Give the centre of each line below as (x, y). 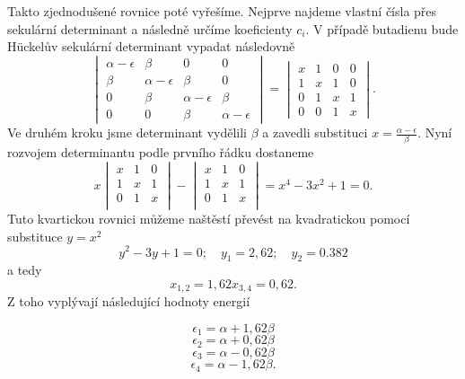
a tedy (25, 270)
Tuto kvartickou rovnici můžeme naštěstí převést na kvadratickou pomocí (209, 219)
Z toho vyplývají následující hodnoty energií (129, 301)
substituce (35, 236)
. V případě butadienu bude (382, 28)
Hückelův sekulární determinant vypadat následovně (151, 46)
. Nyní (435, 132)
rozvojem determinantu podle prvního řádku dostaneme (161, 152)
